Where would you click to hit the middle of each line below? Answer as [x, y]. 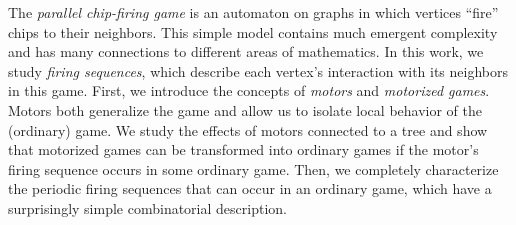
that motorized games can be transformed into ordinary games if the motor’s [243, 149]
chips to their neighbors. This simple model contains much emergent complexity [253, 31]
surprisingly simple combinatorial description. [147, 207]
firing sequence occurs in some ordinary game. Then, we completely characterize [253, 168]
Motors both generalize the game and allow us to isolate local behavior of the [245, 109]
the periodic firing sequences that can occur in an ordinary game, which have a [250, 188]
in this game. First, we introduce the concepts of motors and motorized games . [249, 90]
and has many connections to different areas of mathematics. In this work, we [246, 51]
